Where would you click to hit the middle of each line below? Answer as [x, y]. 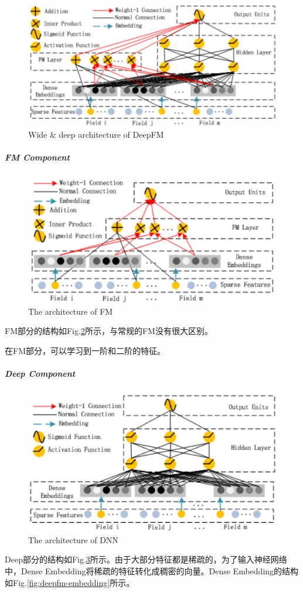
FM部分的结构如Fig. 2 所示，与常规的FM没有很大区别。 [109, 331]
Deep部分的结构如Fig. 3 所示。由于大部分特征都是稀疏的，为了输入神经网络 [146, 559]
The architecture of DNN [73, 539]
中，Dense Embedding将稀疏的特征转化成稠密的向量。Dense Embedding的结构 [152, 571]
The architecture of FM [71, 311]
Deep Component [40, 373]
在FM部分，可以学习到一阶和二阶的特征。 [85, 350]
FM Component [37, 157]
